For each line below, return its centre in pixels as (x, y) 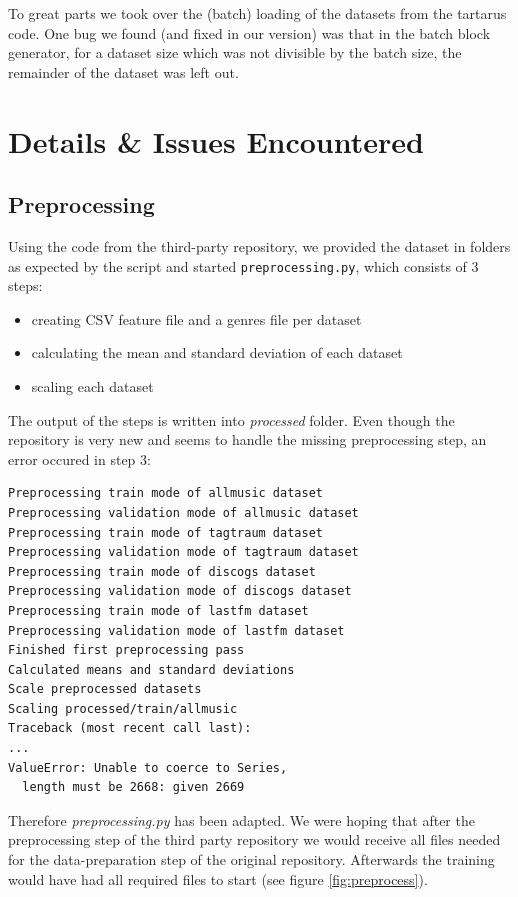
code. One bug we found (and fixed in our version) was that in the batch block (249, 32)
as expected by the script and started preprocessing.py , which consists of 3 (243, 265)
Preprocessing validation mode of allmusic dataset (183, 512)
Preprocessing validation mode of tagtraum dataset (183, 552)
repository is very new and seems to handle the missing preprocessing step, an (247, 439)
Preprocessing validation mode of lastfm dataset (176, 630)
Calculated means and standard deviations (151, 669)
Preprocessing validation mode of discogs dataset (180, 591)
